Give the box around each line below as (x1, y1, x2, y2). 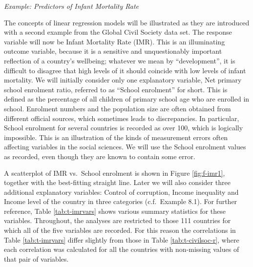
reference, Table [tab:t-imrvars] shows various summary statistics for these (4, 205, 226, 216)
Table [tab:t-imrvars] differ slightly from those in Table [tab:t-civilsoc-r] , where (4, 234, 239, 245)
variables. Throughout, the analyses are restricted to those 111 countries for (4, 215, 231, 226)
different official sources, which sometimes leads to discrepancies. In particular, (4, 113, 239, 123)
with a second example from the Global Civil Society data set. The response (4, 27, 232, 37)
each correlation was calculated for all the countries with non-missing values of (4, 244, 239, 254)
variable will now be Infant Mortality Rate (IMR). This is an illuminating (4, 36, 225, 46)
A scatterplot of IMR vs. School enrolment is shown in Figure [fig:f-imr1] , (4, 167, 225, 178)
